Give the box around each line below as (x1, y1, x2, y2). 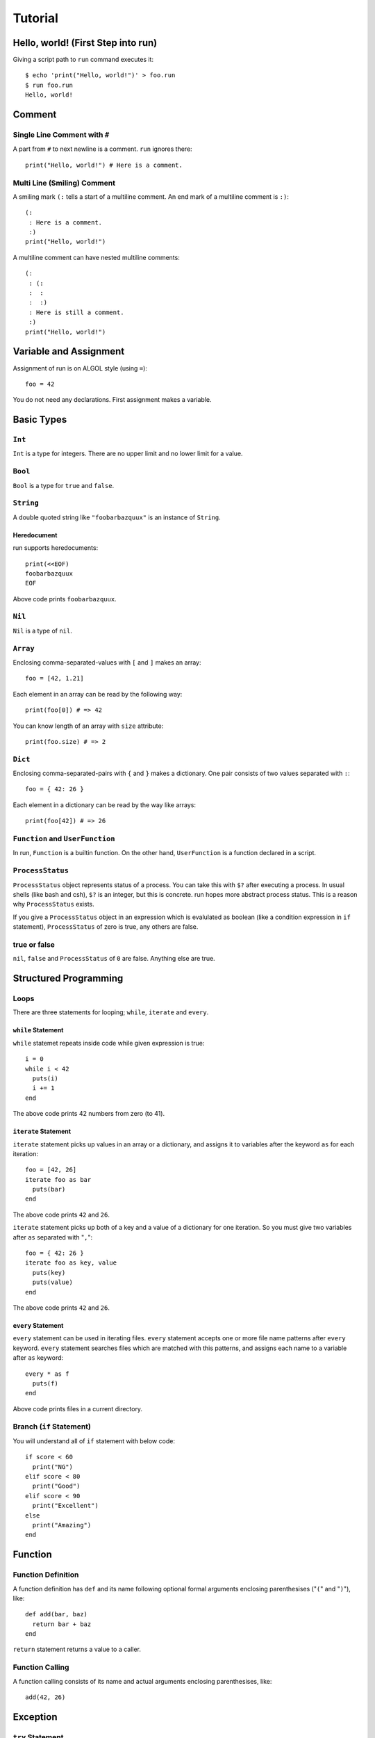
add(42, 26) (25, 1694, 66, 1701)
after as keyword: (12, 1354, 64, 1362)
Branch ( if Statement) (12, 1422, 92, 1431)
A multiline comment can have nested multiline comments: (12, 253, 180, 261)
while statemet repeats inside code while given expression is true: (12, 1039, 205, 1047)
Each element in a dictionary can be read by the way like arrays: (12, 800, 196, 809)
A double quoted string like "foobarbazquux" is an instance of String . (12, 513, 222, 521)
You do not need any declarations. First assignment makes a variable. (12, 396, 212, 404)
